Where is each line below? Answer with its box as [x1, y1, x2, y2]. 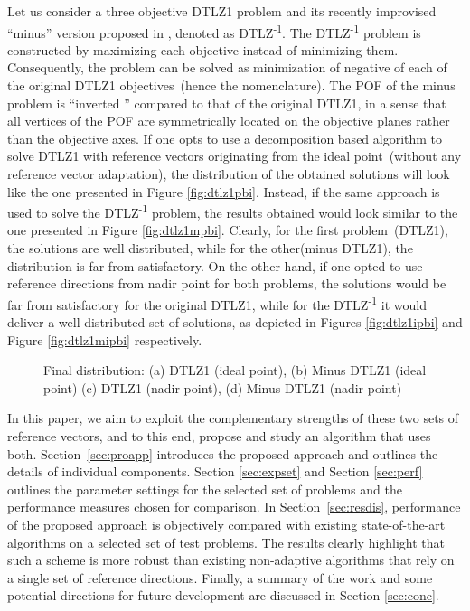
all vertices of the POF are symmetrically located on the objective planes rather [7, 111, 450, 130]
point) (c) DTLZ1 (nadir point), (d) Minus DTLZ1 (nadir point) [43, 378, 402, 397]
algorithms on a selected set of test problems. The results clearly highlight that [7, 532, 446, 551]
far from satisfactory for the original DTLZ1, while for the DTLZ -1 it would [7, 292, 427, 314]
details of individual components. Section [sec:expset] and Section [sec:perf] [7, 462, 423, 481]
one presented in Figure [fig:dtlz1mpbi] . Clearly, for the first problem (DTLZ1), [7, 221, 448, 240]
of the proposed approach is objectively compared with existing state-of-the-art [7, 515, 446, 533]
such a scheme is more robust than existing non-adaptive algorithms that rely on [7, 550, 455, 569]
